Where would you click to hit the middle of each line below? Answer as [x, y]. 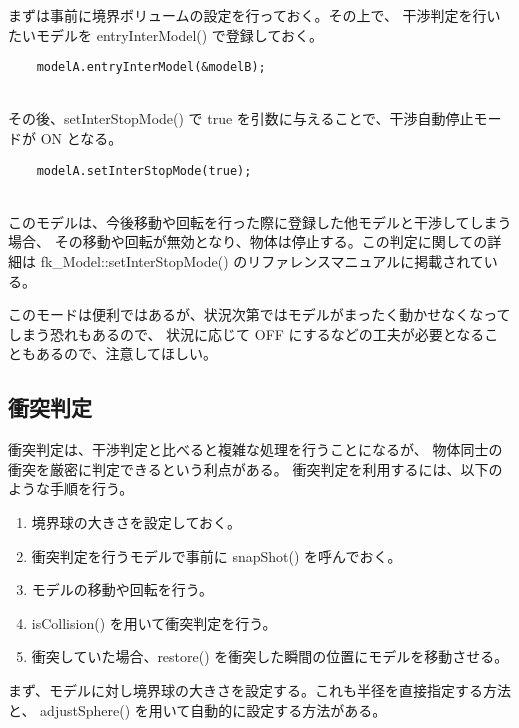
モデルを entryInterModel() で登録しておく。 [179, 34]
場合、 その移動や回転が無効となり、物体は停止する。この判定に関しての [248, 241]
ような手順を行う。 [71, 488]
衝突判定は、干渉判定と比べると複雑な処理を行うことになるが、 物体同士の [255, 449]
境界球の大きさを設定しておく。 [136, 522]
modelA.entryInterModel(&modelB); [151, 67]
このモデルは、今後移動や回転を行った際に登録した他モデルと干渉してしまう [260, 221]
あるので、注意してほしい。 [126, 353]
